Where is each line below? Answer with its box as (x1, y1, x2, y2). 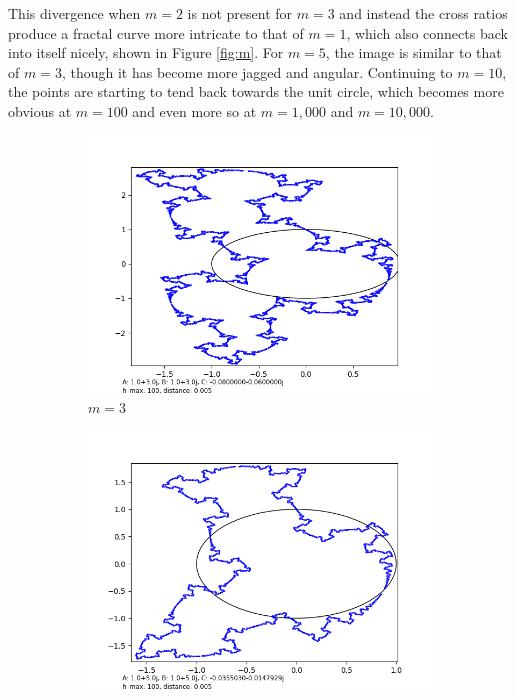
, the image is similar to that (325, 42, 502, 63)
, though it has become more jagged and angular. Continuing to (61, 61, 453, 82)
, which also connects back (346, 22, 508, 43)
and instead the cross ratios (339, 3, 508, 23)
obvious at (8, 100, 72, 121)
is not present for (187, 3, 293, 23)
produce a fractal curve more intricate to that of (8, 22, 304, 43)
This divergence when (8, 3, 141, 23)
